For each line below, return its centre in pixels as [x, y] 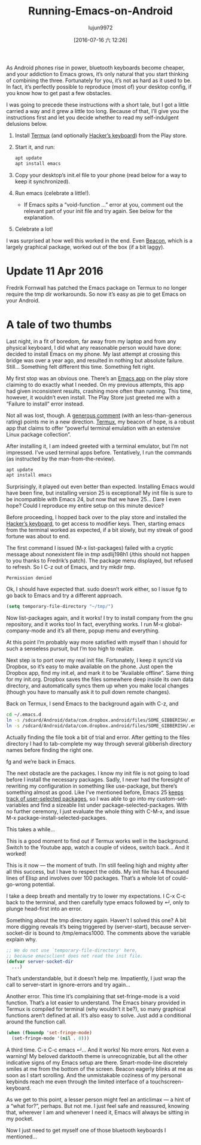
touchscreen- [167, 1082]
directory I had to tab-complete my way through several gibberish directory [99, 743]
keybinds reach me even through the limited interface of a [77, 1082]
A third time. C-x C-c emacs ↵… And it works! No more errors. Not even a [98, 1050]
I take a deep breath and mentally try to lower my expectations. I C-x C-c [96, 896]
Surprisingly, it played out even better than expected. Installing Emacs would [100, 487]
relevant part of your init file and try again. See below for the [98, 211]
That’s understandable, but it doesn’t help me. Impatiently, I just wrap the [96, 979]
